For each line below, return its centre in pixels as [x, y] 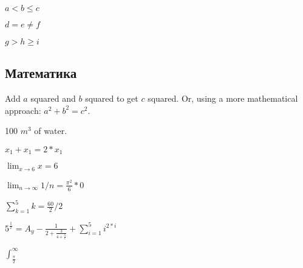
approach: [23, 110]
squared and [53, 98]
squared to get [112, 98]
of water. [51, 131]
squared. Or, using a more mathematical [223, 98]
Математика [41, 73]
